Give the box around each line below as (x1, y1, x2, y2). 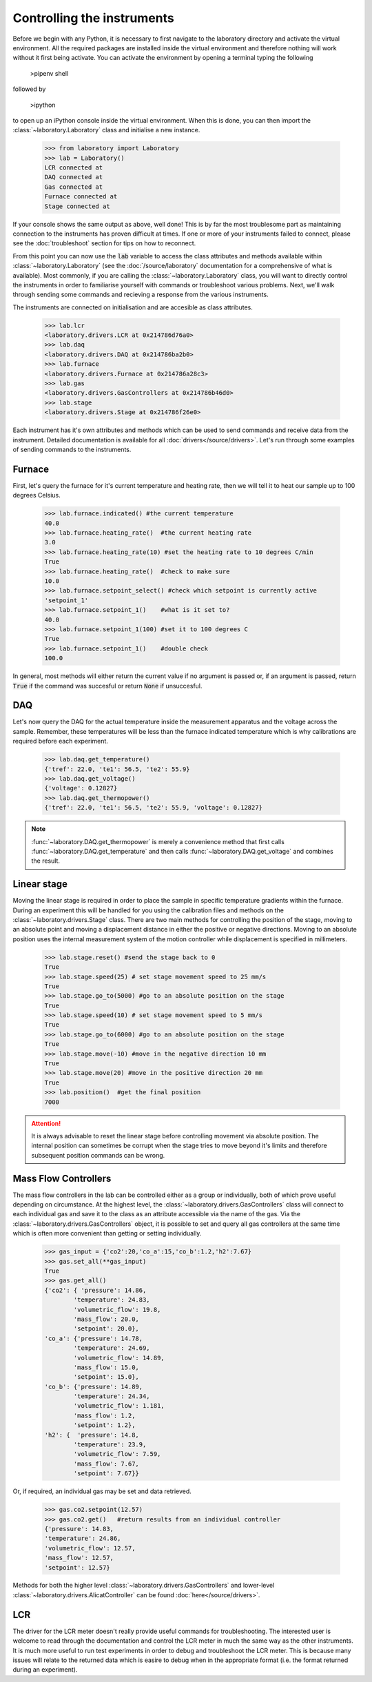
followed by (12, 85, 46, 93)
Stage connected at (44, 202, 110, 210)
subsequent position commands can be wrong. (31, 1151, 165, 1159)
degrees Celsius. (12, 491, 61, 500)
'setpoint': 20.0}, (73, 1325, 139, 1333)
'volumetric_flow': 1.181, (73, 1402, 165, 1410)
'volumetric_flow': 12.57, (44, 1544, 136, 1552)
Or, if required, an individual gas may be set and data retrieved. (12, 1487, 192, 1495)
